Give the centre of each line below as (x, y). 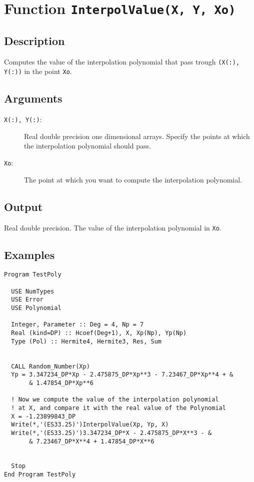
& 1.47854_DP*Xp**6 (61, 383)
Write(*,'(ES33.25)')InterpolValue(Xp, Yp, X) (90, 425)
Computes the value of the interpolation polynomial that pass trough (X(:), (122, 61)
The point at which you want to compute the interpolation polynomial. (133, 179)
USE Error (27, 300)
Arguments (33, 98)
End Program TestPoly (40, 475)
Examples (29, 254)
